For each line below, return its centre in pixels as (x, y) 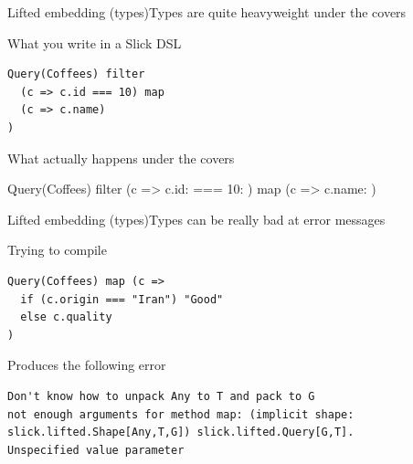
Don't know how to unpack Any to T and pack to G (161, 396)
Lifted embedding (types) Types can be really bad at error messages (196, 219)
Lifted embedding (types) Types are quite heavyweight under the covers (207, 12)
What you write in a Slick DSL (95, 42)
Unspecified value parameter (96, 450)
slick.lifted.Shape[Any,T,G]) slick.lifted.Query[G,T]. (181, 432)
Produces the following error (87, 365)
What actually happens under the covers (121, 158)
